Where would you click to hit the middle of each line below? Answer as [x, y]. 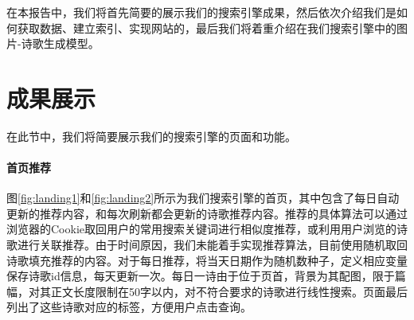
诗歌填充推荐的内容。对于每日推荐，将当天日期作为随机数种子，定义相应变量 [207, 260]
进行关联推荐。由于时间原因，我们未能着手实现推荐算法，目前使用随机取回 [212, 245]
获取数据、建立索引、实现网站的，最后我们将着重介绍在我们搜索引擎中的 [207, 27]
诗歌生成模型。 [60, 43]
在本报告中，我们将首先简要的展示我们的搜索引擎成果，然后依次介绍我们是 [201, 12]
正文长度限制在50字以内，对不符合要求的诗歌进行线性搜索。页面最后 [229, 291]
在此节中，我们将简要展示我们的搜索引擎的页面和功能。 [151, 136]
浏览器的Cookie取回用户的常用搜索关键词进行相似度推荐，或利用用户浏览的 [201, 229]
